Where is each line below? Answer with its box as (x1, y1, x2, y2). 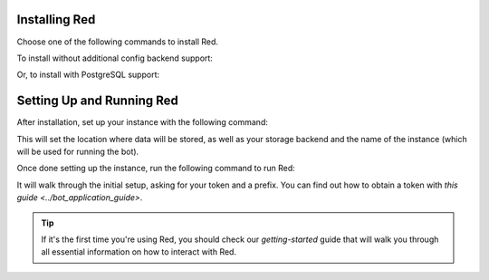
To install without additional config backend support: (16, 53, 213, 63)
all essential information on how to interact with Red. (41, 246, 237, 257)
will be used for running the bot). (16, 146, 139, 157)
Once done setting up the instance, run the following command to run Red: (16, 163, 296, 174)
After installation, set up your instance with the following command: (16, 117, 269, 128)
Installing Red (16, 12, 96, 27)
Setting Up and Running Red (16, 93, 178, 109)
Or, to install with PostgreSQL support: (16, 69, 160, 81)
